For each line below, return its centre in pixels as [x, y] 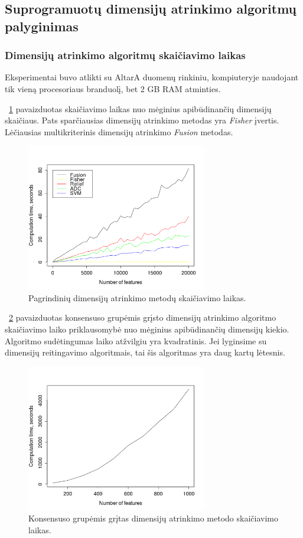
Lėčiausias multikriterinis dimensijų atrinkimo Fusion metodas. [119, 131]
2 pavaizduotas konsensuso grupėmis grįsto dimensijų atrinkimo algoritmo [143, 317]
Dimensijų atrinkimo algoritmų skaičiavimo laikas [125, 55]
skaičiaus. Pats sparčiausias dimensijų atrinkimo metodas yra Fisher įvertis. [142, 120]
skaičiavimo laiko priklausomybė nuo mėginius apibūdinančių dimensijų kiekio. [147, 329]
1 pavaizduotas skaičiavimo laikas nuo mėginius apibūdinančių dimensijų [140, 108]
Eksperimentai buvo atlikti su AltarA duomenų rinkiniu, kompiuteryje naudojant [152, 77]
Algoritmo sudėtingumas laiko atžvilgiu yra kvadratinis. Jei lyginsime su [136, 340]
